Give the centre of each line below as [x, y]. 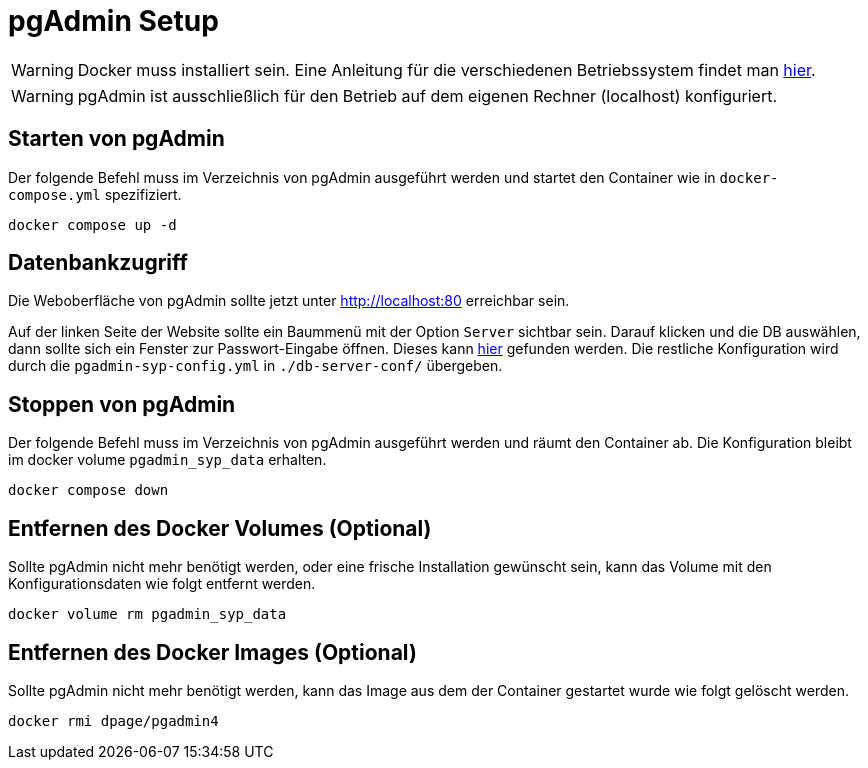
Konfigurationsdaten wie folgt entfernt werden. [162, 584]
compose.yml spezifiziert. [95, 194]
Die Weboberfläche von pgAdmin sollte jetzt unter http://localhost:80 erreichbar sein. [289, 301]
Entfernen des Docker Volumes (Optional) [220, 528]
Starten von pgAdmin [116, 139]
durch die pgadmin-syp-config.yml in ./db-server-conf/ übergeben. [255, 366]
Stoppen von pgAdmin [122, 404]
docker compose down [88, 490]
